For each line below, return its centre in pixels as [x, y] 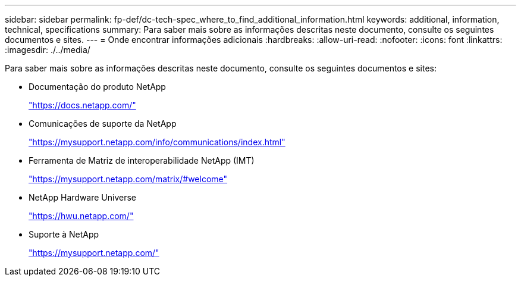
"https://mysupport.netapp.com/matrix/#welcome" [128, 179]
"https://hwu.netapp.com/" [81, 216]
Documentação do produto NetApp [97, 87]
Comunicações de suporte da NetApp [103, 124]
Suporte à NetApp [64, 234]
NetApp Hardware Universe [83, 197]
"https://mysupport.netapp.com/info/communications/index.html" [157, 142]
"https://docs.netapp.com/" [82, 105]
